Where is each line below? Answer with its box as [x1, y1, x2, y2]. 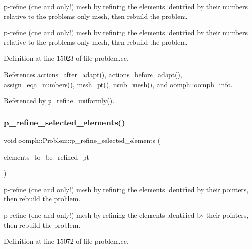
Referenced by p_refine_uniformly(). [4, 95, 115, 106]
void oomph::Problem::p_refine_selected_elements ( [4, 135, 161, 145]
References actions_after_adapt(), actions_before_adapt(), [4, 69, 182, 79]
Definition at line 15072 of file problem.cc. [4, 236, 129, 246]
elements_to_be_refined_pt [4, 151, 89, 161]
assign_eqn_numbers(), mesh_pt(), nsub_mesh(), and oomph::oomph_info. [4, 79, 233, 89]
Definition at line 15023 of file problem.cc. [4, 53, 129, 63]
